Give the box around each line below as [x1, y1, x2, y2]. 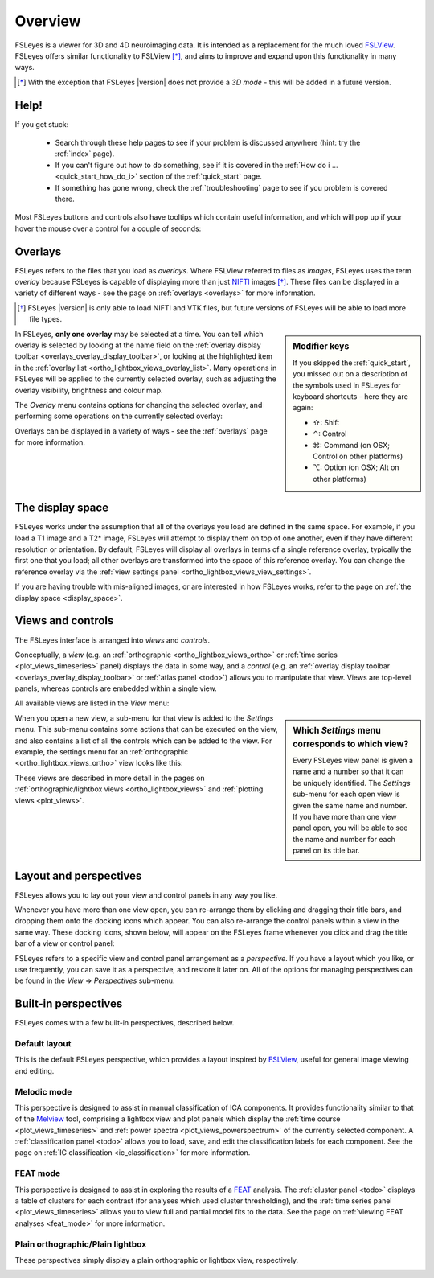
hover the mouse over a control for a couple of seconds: [14, 224, 202, 233]
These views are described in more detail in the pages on [14, 773, 205, 783]
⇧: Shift [313, 417, 340, 427]
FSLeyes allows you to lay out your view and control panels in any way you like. [14, 890, 277, 900]
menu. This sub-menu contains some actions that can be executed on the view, [14, 725, 278, 734]
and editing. [14, 1066, 55, 1075]
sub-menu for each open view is [293, 789, 401, 799]
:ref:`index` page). [55, 149, 115, 158]
